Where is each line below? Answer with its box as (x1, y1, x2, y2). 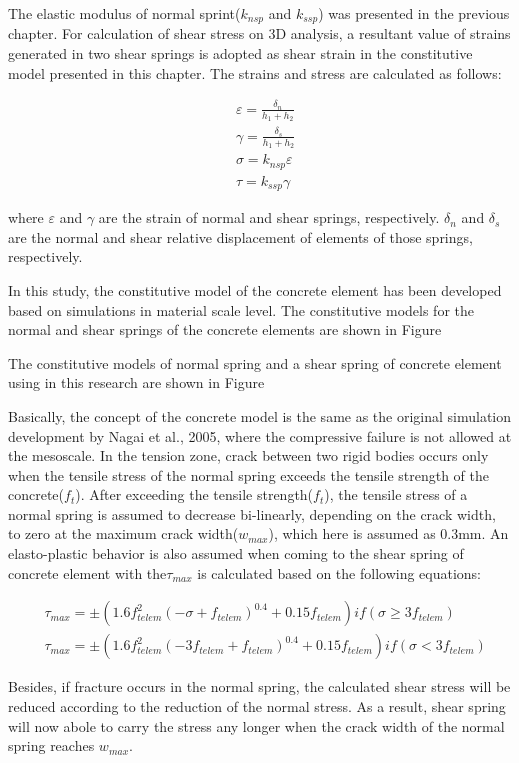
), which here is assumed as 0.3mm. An (268, 523, 509, 544)
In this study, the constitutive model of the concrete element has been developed (8, 279, 502, 300)
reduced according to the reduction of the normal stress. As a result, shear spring (8, 695, 506, 716)
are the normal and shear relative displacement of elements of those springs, (8, 226, 473, 247)
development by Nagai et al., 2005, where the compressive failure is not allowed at (8, 425, 512, 446)
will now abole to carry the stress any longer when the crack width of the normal (8, 715, 505, 736)
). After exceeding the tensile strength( (75, 484, 314, 505)
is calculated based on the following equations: (197, 562, 482, 583)
